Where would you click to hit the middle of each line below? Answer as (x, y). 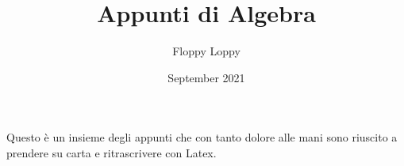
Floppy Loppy (206, 51)
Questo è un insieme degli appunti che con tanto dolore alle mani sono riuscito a (202, 137)
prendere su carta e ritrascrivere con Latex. (112, 152)
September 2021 (206, 77)
